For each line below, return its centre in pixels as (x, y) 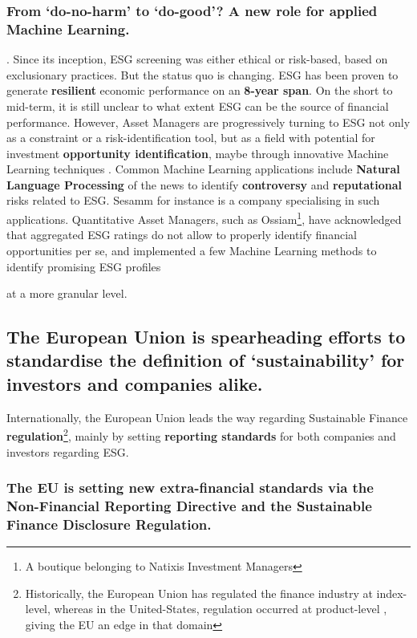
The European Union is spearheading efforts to (206, 337)
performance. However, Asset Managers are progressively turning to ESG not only (208, 122)
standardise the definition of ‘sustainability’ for (206, 360)
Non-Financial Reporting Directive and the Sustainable (189, 505)
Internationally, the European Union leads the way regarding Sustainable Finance (207, 417)
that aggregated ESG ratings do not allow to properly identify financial (182, 235)
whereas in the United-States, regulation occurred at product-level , (221, 609)
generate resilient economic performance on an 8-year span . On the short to (200, 90)
